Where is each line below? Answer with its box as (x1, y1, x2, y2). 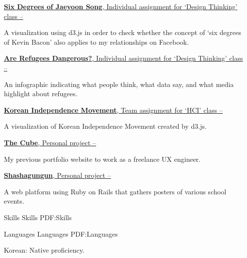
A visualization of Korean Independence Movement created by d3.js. (4, 121, 207, 131)
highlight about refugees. (4, 88, 78, 99)
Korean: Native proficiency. (4, 245, 84, 255)
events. (4, 196, 24, 206)
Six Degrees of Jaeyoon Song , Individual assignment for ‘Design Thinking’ (4, 1, 238, 11)
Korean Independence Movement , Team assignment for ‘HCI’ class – (4, 104, 223, 115)
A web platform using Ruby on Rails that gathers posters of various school (4, 186, 227, 196)
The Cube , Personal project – (4, 137, 97, 147)
